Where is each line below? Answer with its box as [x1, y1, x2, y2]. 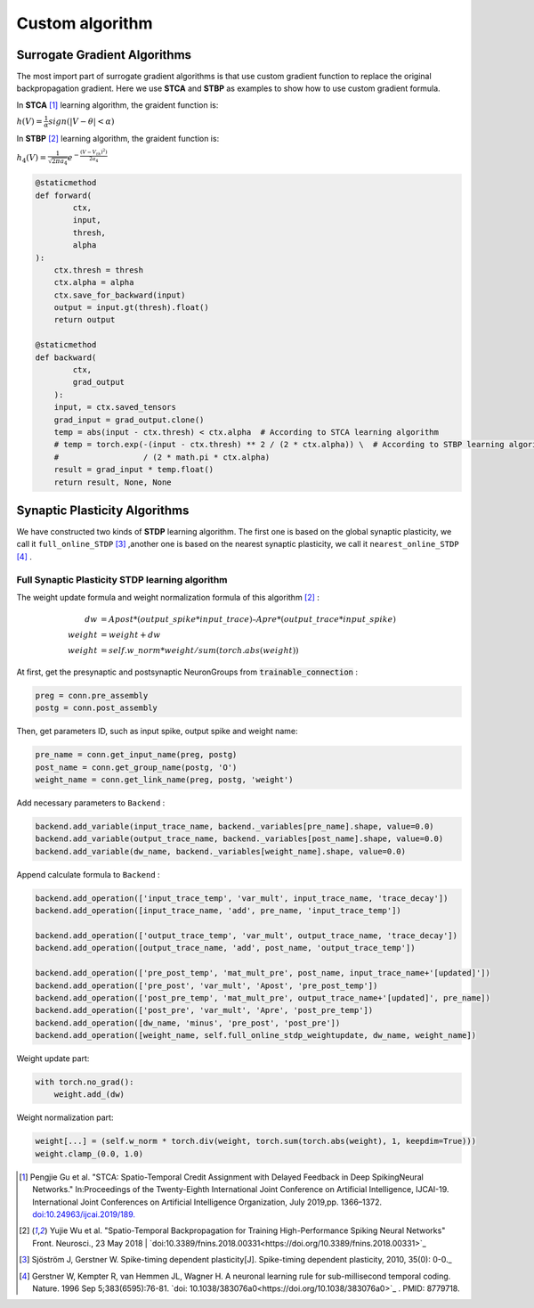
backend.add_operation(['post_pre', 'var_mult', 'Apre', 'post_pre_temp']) [35, 1005, 374, 1016]
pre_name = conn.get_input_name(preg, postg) [35, 749, 238, 760]
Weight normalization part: [16, 1112, 114, 1123]
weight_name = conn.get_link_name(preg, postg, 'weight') [35, 775, 294, 785]
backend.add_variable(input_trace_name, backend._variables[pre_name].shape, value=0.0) [35, 822, 435, 832]
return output [53, 315, 116, 325]
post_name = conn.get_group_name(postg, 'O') [35, 762, 238, 773]
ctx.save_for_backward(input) [53, 290, 186, 300]
